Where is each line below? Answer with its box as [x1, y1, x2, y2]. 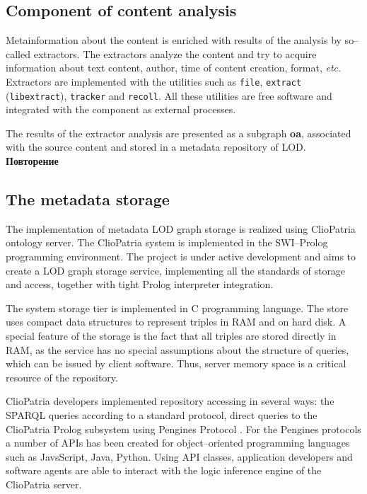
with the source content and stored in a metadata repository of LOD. [6, 139, 306, 154]
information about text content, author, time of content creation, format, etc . [6, 60, 341, 75]
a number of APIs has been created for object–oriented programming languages [6, 435, 350, 450]
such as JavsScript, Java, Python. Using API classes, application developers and [6, 449, 353, 464]
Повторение [6, 154, 59, 168]
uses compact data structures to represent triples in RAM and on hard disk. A [6, 314, 346, 329]
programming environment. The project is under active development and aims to [6, 249, 356, 264]
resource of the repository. [6, 369, 118, 384]
